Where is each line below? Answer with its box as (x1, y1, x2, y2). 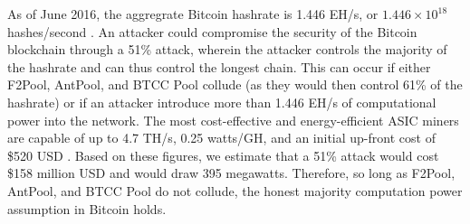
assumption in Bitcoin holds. (7, 199, 167, 218)
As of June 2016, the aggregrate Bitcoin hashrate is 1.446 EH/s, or (7, 5, 379, 23)
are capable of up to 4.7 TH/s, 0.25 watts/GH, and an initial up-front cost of (7, 128, 436, 147)
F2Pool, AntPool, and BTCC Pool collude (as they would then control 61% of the (7, 75, 463, 94)
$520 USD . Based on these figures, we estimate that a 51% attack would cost (7, 145, 439, 164)
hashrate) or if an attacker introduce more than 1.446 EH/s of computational (7, 92, 436, 111)
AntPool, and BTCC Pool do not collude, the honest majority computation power (7, 181, 463, 200)
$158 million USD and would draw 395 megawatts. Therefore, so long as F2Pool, (7, 163, 456, 182)
